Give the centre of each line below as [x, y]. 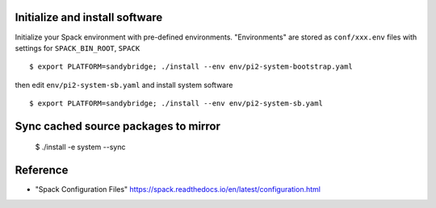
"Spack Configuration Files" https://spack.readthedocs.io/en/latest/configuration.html [178, 189]
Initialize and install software [89, 17]
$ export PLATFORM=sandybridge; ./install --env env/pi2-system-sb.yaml [176, 104]
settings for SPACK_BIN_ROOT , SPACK [78, 48]
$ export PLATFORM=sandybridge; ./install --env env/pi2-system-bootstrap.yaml [191, 67]
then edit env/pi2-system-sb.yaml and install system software [124, 85]
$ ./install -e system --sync [80, 147]
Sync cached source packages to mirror [118, 126]
